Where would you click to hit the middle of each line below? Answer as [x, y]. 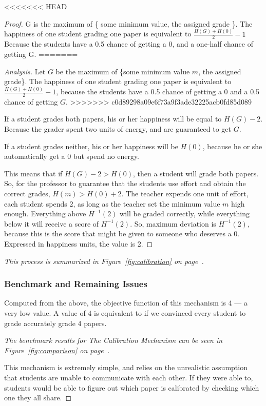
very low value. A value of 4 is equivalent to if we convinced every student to [125, 312]
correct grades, [27, 193]
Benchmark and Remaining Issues [76, 284]
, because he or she [232, 146]
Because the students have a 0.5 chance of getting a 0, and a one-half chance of [129, 44]
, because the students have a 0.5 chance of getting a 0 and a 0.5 [158, 92]
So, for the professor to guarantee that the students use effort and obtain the [125, 183]
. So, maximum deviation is [173, 223]
